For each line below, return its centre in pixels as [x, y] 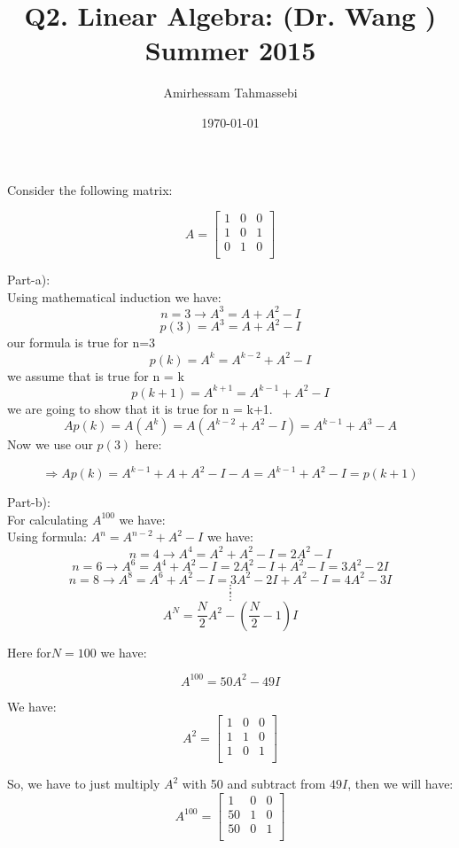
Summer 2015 [230, 50]
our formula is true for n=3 [82, 342]
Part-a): [29, 280]
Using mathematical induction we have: [114, 296]
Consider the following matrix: [90, 189]
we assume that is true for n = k [96, 375]
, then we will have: [401, 784]
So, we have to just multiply [84, 784]
